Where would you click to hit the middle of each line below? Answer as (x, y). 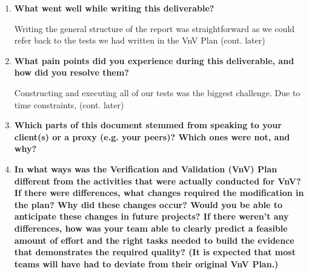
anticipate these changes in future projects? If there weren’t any (151, 216)
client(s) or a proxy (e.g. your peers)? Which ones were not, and (152, 136)
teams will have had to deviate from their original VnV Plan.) (146, 263)
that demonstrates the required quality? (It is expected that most (155, 252)
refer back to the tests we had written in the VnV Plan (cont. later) (140, 40)
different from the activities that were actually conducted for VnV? (158, 181)
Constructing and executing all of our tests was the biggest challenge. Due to (157, 92)
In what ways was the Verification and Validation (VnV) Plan (146, 168)
